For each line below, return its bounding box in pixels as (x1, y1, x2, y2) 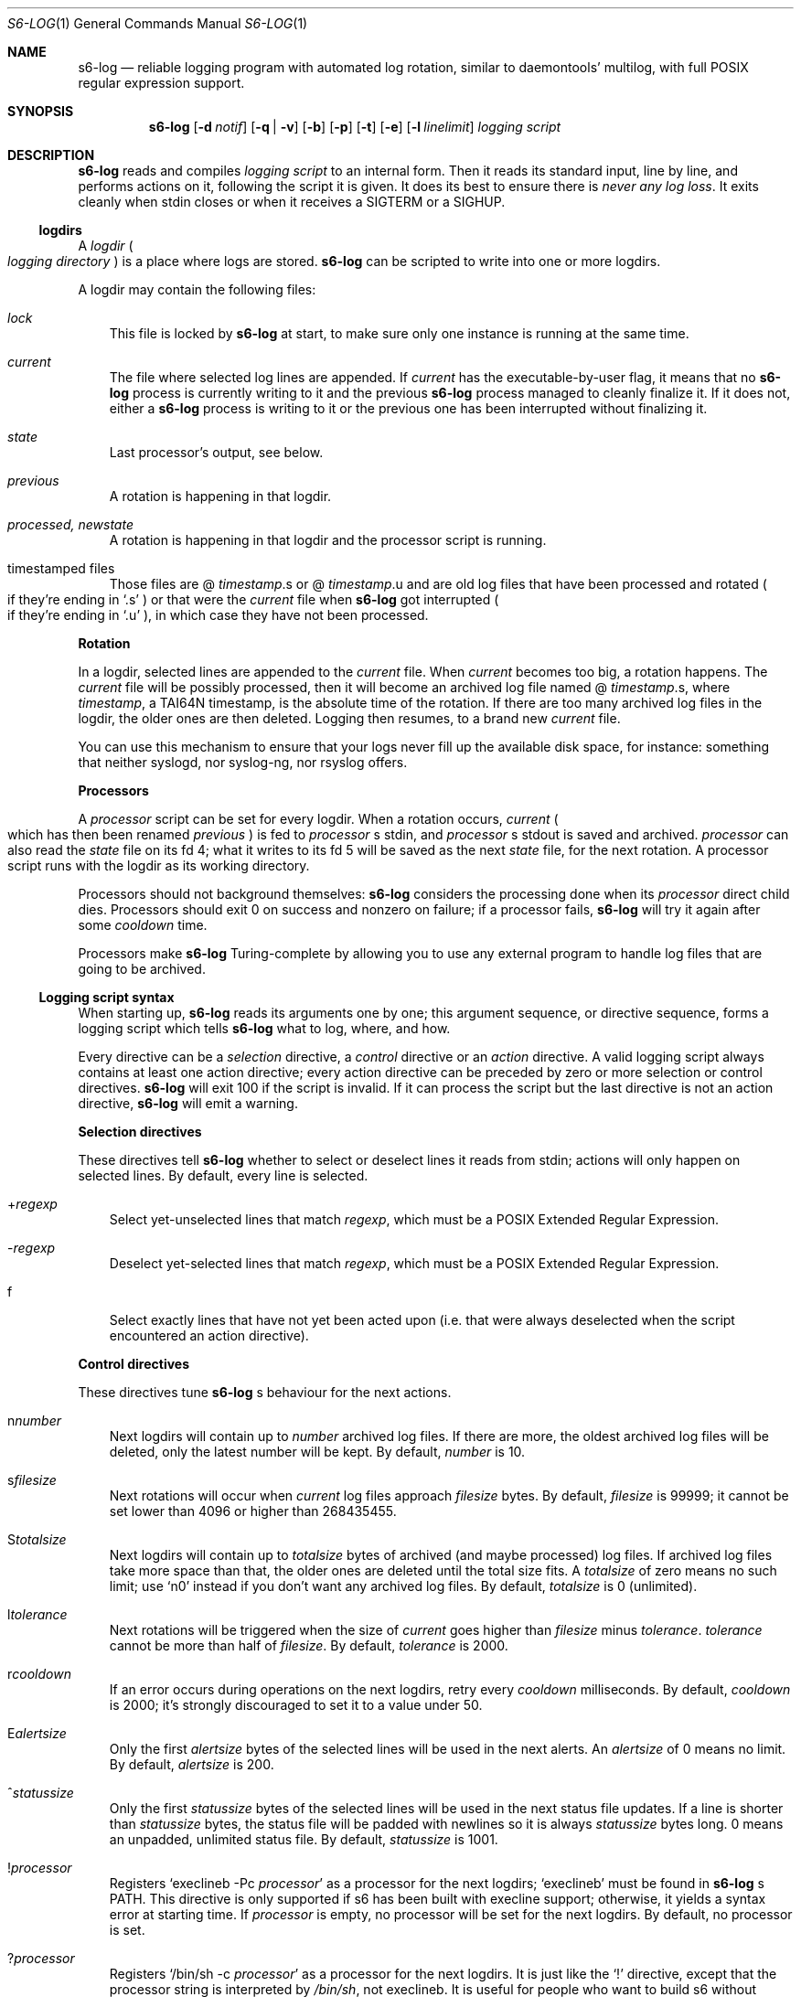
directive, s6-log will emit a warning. (78, 1095, 298, 1111)
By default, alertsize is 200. (109, 1757, 274, 1772)
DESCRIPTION (7, 147, 95, 163)
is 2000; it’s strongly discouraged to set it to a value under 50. (109, 1697, 483, 1713)
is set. (109, 1922, 145, 1938)
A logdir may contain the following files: (78, 282, 316, 297)
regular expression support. (78, 75, 245, 91)
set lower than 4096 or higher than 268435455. (109, 1503, 397, 1519)
